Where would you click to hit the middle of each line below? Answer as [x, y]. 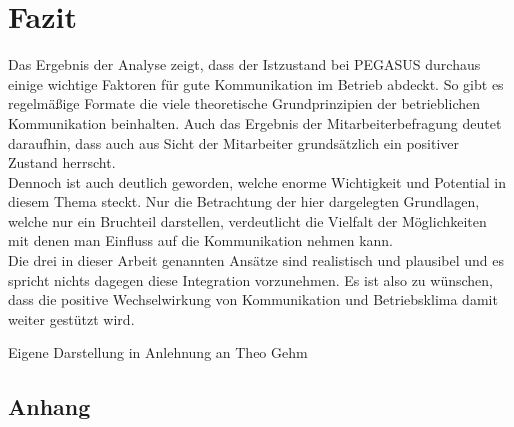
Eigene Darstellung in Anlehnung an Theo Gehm [158, 352]
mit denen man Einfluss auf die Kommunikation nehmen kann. [200, 240]
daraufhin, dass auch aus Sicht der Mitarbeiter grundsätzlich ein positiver [234, 142]
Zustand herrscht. [62, 162]
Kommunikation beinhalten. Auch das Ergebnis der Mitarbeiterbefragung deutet [255, 122]
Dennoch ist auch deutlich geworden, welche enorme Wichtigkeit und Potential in [257, 181]
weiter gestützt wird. [71, 318]
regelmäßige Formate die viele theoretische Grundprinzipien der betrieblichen [244, 103]
